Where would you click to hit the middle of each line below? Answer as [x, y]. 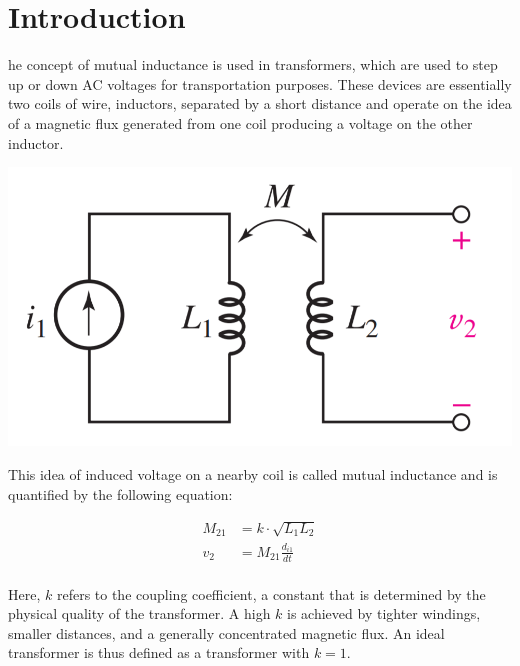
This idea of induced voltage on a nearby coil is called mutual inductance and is [253, 473]
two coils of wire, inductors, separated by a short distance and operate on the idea [260, 103]
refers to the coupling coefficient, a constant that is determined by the [271, 593]
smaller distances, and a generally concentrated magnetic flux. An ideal [226, 632]
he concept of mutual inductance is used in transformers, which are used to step [253, 64]
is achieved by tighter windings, [384, 613]
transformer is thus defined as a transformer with [159, 652]
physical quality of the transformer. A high [139, 613]
